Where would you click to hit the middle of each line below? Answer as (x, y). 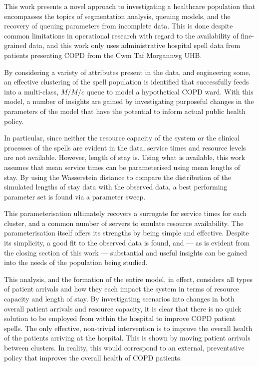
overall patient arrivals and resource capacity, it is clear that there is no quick (123, 308)
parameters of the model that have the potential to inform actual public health (125, 111)
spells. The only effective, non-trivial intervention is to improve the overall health (128, 328)
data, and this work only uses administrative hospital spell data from (134, 45)
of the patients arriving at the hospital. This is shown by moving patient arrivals (127, 338)
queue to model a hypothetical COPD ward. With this (170, 91)
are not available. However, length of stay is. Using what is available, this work (125, 157)
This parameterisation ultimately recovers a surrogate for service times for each (126, 213)
